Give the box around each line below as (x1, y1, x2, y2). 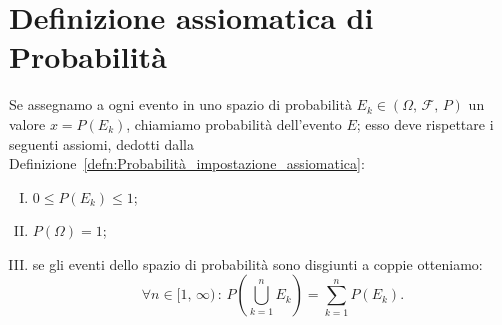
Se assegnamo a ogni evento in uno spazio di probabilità (9, 94, 352, 115)
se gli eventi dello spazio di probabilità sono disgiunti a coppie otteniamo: (32, 253, 483, 274)
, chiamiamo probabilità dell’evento (126, 113, 342, 134)
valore (9, 113, 46, 134)
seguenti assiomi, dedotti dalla (9, 133, 194, 154)
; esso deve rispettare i (356, 113, 494, 134)
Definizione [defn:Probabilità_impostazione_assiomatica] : (9, 153, 365, 174)
